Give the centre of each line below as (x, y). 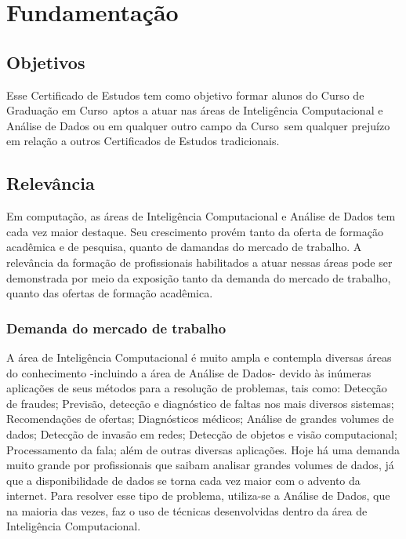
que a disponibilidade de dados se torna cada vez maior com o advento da (183, 480)
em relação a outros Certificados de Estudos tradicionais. (143, 141)
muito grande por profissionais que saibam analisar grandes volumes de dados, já (200, 465)
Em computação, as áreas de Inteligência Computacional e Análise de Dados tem (201, 216)
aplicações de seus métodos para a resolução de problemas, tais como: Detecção (197, 388)
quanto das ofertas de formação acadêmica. (110, 293)
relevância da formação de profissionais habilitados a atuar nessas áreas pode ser (199, 262)
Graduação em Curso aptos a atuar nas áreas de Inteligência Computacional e (195, 110)
